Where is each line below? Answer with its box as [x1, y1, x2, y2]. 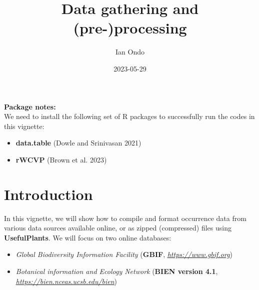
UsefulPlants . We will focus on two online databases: [4, 232, 171, 242]
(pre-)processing [73, 17, 187, 38]
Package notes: [4, 101, 56, 111]
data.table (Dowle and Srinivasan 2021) [15, 137, 141, 148]
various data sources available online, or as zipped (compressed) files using [4, 222, 231, 233]
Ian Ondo [115, 46, 144, 57]
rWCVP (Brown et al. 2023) [15, 154, 107, 164]
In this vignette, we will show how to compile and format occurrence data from [4, 212, 246, 223]
